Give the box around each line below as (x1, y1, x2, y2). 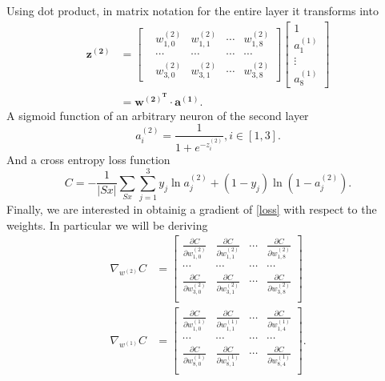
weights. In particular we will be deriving (6, 216, 208, 233)
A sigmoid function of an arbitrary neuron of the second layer (6, 106, 309, 123)
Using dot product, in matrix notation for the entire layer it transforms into (6, 2, 379, 18)
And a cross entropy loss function (6, 151, 170, 168)
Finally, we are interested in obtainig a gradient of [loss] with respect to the (6, 201, 377, 218)
